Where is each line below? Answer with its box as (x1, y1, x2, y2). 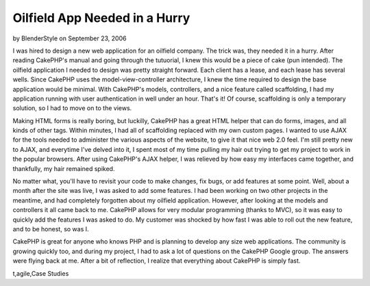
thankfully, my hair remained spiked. (12, 164, 115, 172)
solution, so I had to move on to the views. (12, 104, 132, 112)
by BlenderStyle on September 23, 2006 (12, 34, 127, 42)
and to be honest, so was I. (12, 224, 89, 233)
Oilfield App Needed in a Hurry (12, 10, 190, 25)
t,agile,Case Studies (12, 269, 69, 277)
